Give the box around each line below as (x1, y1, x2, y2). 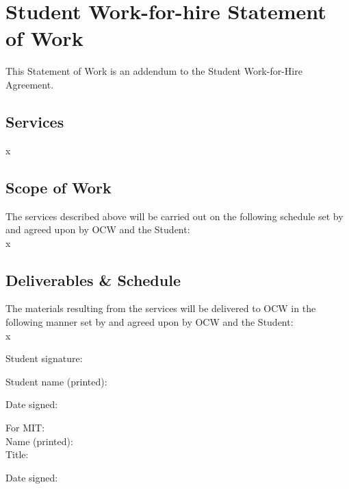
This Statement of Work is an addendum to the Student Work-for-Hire (5, 64, 302, 78)
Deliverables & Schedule (5, 269, 181, 290)
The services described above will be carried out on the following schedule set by (5, 208, 344, 223)
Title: (5, 447, 29, 462)
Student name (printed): (5, 374, 107, 388)
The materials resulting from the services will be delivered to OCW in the (5, 301, 316, 315)
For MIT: (5, 420, 45, 435)
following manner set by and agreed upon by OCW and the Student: (5, 315, 294, 329)
